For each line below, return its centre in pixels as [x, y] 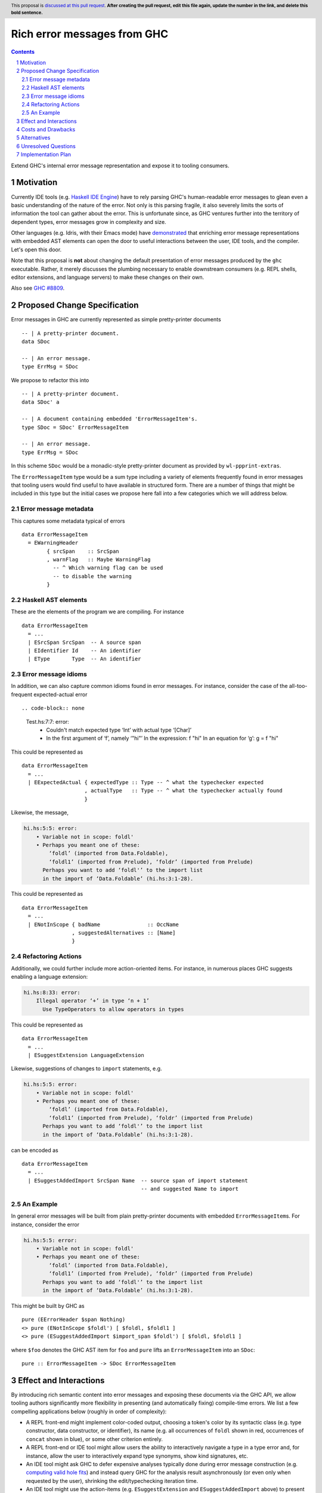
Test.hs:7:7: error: [48, 721]
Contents [23, 51]
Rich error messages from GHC [90, 34]
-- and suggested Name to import [190, 1189]
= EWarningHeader [53, 543]
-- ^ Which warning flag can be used [108, 568]
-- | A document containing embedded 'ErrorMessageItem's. [110, 419]
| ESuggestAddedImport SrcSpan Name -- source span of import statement [138, 1180]
